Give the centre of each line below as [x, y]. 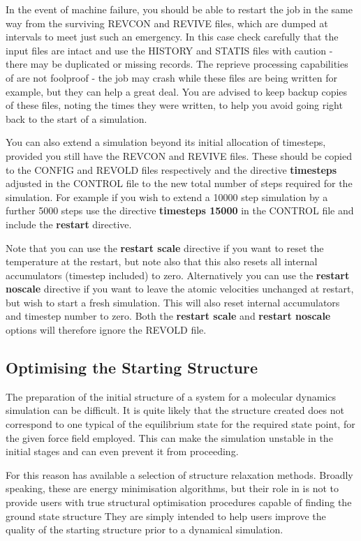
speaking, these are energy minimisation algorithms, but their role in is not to [172, 488]
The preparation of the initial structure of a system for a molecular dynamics [171, 396]
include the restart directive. [69, 224]
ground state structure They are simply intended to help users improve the [166, 516]
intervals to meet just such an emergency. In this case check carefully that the [172, 37]
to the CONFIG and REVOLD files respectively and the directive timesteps [171, 169]
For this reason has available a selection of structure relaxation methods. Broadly [179, 474]
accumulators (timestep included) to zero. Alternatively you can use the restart [178, 275]
